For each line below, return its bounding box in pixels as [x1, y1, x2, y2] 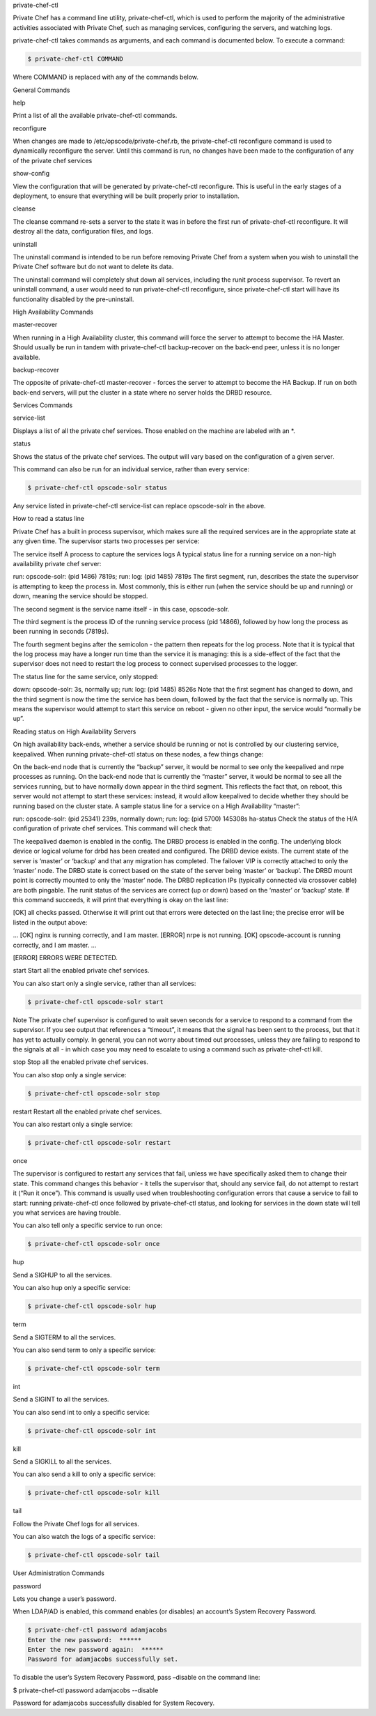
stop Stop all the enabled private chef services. [13, 1058, 149, 1066]
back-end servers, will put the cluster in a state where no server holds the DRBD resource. [13, 388, 272, 397]
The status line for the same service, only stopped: [13, 672, 159, 681]
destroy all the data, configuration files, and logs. [13, 227, 153, 236]
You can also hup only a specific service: [13, 1284, 131, 1292]
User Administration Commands [13, 1569, 104, 1577]
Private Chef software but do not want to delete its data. [13, 262, 174, 271]
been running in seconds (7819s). [13, 628, 109, 636]
